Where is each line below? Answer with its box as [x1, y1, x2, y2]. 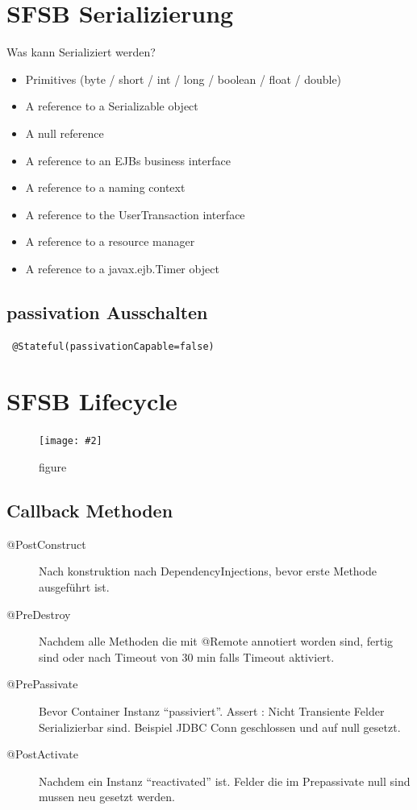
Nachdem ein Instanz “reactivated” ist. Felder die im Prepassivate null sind [39, 772, 411, 789]
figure [39, 459, 67, 476]
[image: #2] [39, 435, 102, 447]
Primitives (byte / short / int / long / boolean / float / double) [25, 70, 342, 87]
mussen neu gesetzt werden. [39, 788, 176, 805]
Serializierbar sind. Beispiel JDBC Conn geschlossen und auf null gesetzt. [39, 718, 401, 735]
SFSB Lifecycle [6, 384, 177, 417]
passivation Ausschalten [6, 299, 208, 324]
